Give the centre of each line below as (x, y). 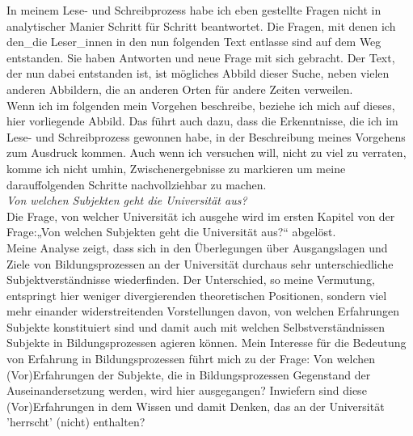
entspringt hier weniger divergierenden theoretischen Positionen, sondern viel (197, 295)
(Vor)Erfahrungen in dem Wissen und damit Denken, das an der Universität (196, 406)
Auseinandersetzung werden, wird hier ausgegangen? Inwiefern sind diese (187, 390)
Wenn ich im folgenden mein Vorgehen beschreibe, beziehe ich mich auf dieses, (201, 105)
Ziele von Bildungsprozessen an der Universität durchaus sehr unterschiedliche (200, 263)
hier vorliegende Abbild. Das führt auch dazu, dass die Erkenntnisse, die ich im (202, 121)
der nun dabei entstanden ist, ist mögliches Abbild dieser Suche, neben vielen (198, 73)
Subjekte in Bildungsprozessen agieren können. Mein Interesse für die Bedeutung (206, 343)
